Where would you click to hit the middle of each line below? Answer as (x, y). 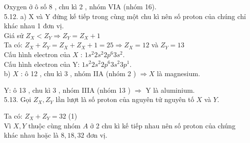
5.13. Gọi (18, 99)
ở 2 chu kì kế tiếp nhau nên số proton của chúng (163, 125)
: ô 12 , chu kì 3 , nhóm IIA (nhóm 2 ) (78, 73)
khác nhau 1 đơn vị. (34, 26)
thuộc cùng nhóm (54, 125)
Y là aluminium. (170, 90)
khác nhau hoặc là (31, 135)
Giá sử (14, 35)
